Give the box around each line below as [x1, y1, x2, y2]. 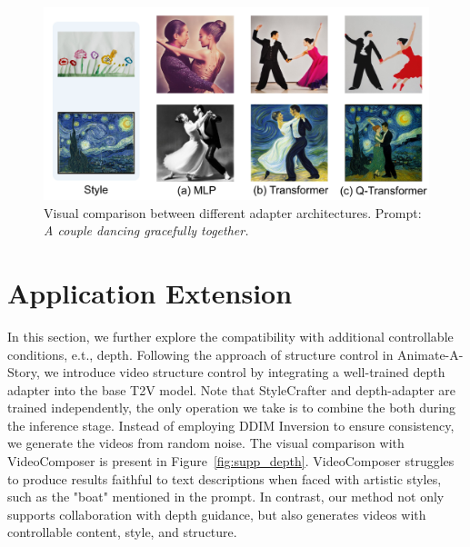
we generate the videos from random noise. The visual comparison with [7, 433, 405, 453]
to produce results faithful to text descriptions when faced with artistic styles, [7, 469, 442, 488]
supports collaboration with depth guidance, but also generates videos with [7, 504, 426, 523]
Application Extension [7, 273, 293, 311]
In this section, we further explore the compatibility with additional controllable [7, 326, 454, 345]
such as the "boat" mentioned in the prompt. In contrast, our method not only [7, 487, 445, 506]
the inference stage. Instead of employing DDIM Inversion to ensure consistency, [7, 415, 455, 434]
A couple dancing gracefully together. [44, 221, 249, 240]
